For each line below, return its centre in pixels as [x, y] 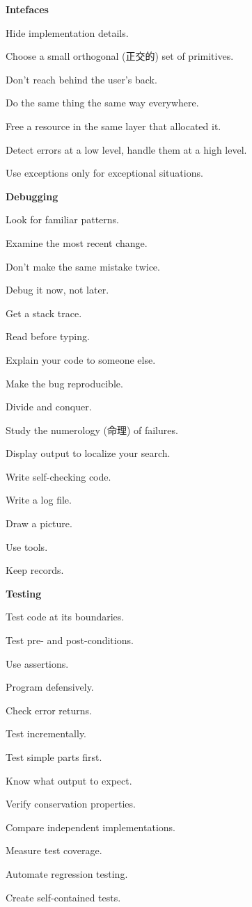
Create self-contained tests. [63, 897]
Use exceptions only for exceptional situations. [104, 173]
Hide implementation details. [67, 32]
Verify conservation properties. [71, 804]
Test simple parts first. [54, 757]
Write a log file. [39, 500]
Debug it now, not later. [57, 290]
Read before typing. [48, 336]
